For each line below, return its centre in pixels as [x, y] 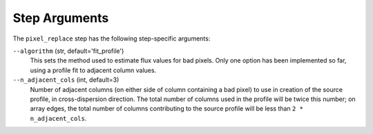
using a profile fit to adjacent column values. [93, 70]
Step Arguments [61, 18]
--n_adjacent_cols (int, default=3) [66, 80]
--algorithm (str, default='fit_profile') [68, 51]
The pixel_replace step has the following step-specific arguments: [112, 38]
